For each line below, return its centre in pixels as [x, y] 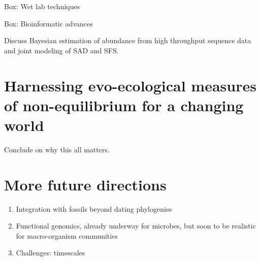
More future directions [85, 184]
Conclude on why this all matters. [57, 149]
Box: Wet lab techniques [42, 6]
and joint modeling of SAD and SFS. [61, 50]
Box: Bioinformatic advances [48, 23]
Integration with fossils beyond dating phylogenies [94, 208]
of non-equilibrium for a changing [124, 105]
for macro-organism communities [67, 235]
